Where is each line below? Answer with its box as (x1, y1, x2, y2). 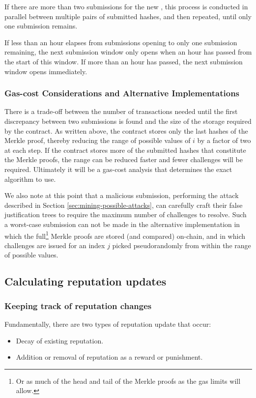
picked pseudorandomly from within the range (112, 240, 251, 250)
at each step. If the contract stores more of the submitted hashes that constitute (4, 144, 246, 155)
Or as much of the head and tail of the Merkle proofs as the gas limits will (16, 375, 241, 386)
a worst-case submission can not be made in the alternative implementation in (4, 219, 240, 229)
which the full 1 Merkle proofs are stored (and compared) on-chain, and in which (4, 229, 246, 241)
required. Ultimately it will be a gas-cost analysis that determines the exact (4, 164, 232, 174)
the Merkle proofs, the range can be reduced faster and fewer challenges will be (4, 154, 243, 165)
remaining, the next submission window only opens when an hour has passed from (4, 47, 252, 57)
